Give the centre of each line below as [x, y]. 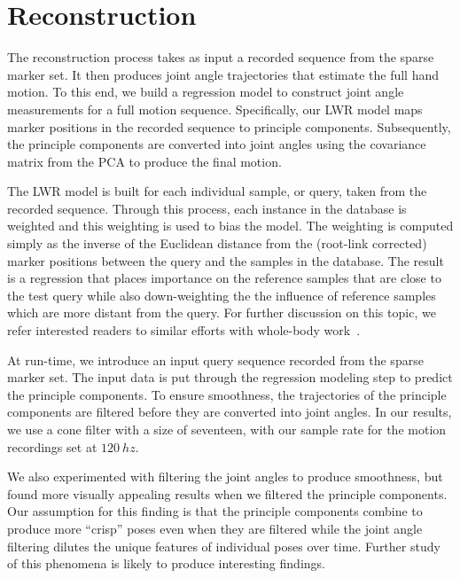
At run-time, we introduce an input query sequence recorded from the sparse [215, 359]
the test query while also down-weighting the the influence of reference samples [222, 295]
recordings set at [52, 446]
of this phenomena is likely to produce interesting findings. [166, 563]
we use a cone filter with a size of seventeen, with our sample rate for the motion [227, 429]
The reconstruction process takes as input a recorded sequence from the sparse [221, 57]
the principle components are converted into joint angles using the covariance [217, 144]
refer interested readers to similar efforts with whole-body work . [184, 330]
